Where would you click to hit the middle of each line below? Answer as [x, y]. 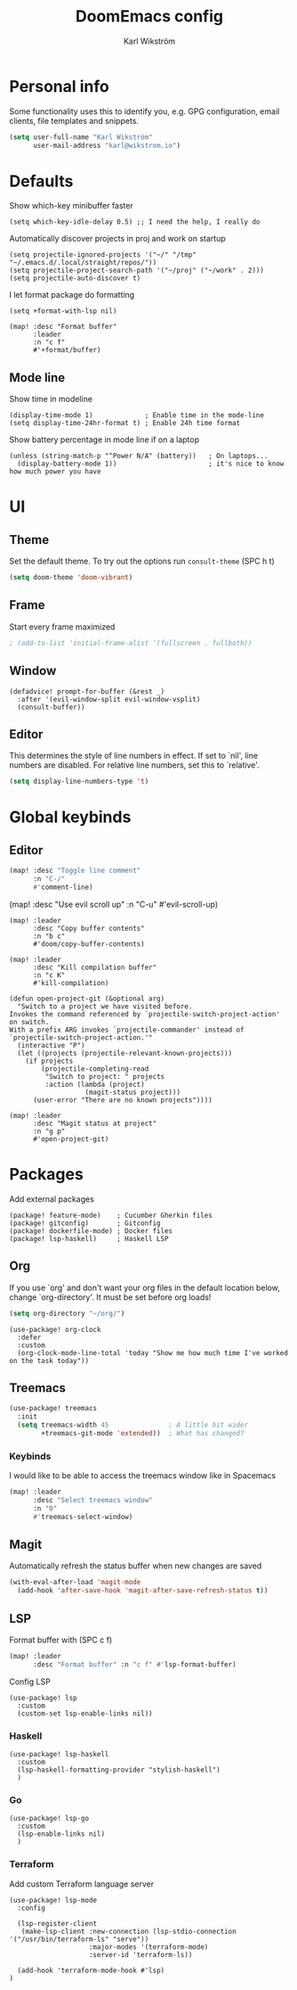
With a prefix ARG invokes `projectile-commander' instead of [127, 1030]
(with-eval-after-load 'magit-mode [75, 1583]
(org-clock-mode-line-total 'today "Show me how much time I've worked [153, 1353]
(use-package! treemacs [53, 1409]
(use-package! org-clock [55, 1329]
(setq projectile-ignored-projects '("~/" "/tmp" [103, 255]
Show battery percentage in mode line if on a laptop [104, 440]
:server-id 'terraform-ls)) [140, 1954]
